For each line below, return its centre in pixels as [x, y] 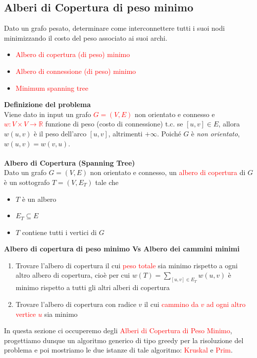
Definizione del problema [48, 104]
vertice [26, 314]
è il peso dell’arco [60, 133]
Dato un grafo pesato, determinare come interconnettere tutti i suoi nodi [114, 28]
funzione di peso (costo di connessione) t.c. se [114, 124]
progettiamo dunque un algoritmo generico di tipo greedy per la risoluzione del [124, 340]
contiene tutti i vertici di [59, 232]
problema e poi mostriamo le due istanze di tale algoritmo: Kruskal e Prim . [118, 350]
